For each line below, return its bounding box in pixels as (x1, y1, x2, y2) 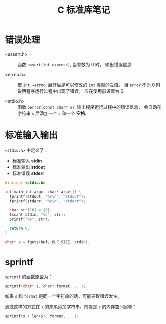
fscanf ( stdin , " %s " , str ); (9, 212, 66, 217)
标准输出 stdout (12, 164, 45, 170)
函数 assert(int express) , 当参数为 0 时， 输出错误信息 (17, 61, 132, 67)
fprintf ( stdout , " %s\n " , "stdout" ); (9, 194, 86, 199)
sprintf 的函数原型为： (5, 273, 53, 280)
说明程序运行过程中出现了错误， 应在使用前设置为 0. (17, 88, 125, 94)
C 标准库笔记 (57, 4, 110, 16)
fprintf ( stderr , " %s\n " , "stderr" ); (9, 198, 86, 204)
